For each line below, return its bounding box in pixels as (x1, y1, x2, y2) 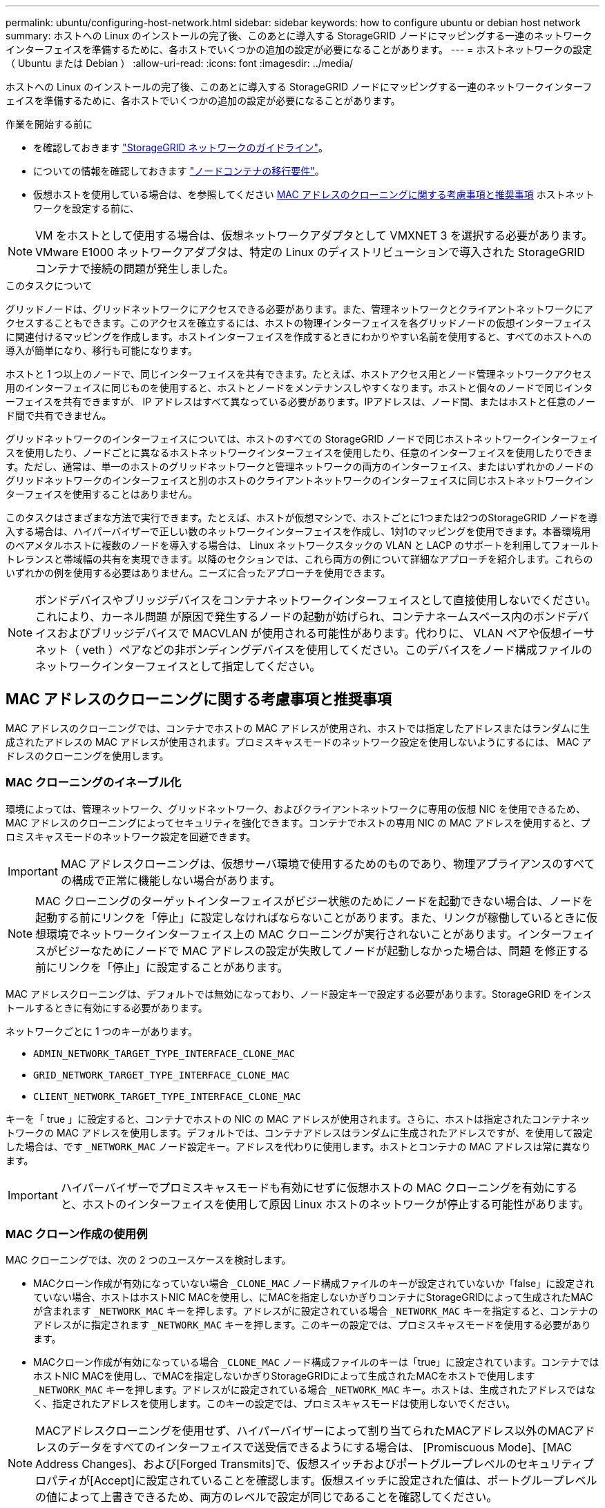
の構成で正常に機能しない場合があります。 (60, 873, 281, 887)
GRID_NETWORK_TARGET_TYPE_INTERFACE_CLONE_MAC (33, 1069, 289, 1081)
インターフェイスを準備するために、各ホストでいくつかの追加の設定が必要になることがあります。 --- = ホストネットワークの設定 (6, 43, 593, 55)
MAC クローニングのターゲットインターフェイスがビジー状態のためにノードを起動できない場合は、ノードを (35, 893, 593, 908)
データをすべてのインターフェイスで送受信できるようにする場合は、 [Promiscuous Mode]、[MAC (68, 1440, 573, 1455)
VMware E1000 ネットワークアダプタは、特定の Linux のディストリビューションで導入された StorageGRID (35, 245, 585, 259)
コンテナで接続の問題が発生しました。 (35, 262, 235, 275)
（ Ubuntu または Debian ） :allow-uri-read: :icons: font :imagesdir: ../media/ (6, 57, 354, 69)
